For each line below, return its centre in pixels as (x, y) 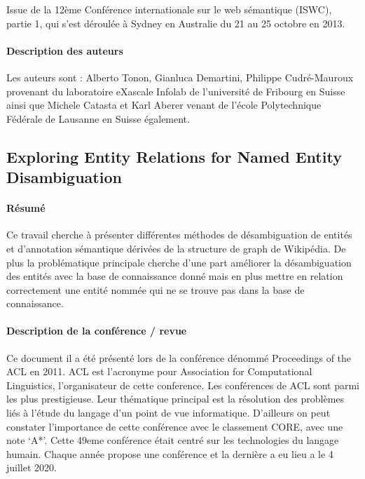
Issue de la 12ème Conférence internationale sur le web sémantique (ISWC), (169, 9)
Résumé (26, 208)
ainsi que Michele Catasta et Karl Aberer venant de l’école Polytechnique (164, 105)
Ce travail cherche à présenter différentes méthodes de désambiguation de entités (179, 235)
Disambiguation (64, 177)
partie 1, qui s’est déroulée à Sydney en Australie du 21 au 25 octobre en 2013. (176, 23)
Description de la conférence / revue (97, 331)
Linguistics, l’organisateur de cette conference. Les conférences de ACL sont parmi (183, 385)
